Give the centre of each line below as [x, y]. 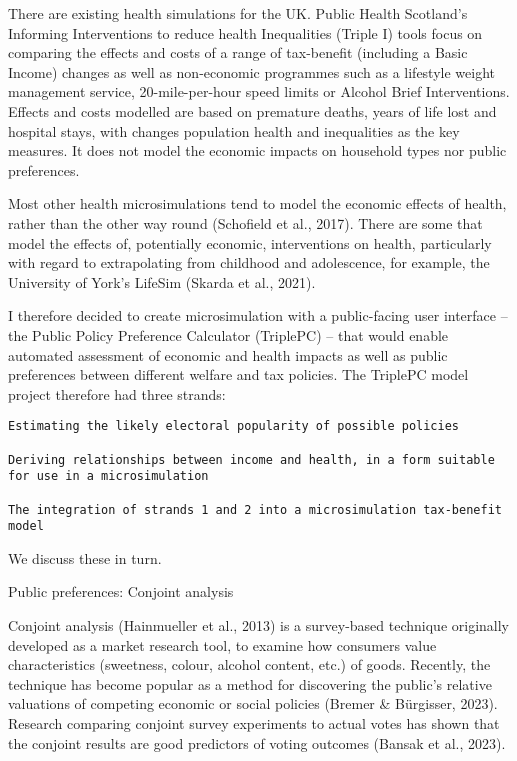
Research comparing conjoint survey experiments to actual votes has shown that [254, 723]
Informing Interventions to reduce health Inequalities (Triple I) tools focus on [245, 32]
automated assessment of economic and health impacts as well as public [228, 354]
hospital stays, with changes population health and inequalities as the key [234, 130]
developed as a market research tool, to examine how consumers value [222, 644]
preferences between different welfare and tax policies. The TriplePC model [238, 374]
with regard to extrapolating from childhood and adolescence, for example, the [249, 262]
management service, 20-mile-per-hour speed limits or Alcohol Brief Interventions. [259, 91]
